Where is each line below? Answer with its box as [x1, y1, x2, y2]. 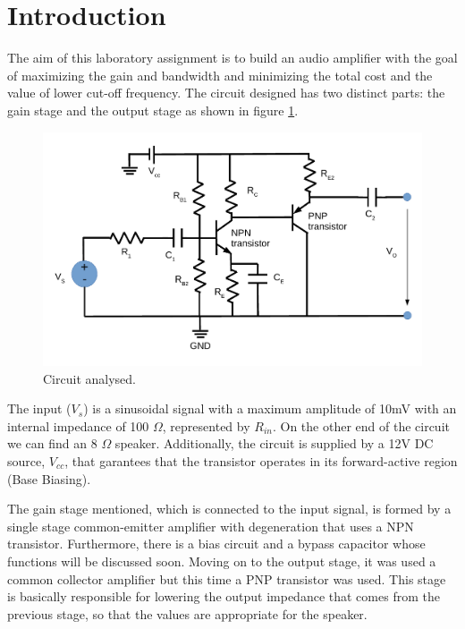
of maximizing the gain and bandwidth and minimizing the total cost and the [7, 65, 433, 84]
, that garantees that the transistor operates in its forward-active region [64, 451, 458, 470]
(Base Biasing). [7, 469, 91, 488]
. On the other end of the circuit [272, 416, 450, 435]
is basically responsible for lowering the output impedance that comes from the [7, 587, 440, 606]
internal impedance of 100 [7, 416, 149, 435]
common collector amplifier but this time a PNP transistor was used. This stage [7, 569, 446, 588]
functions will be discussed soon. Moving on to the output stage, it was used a [7, 551, 436, 570]
